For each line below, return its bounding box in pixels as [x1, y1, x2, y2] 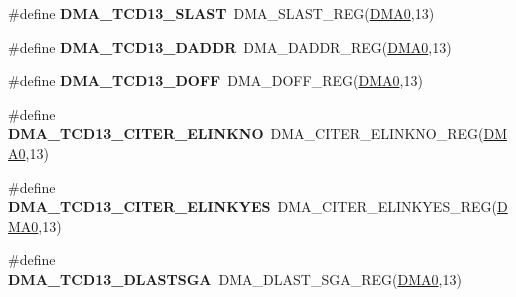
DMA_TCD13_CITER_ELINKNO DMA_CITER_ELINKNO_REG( [8, 123, 484, 144]
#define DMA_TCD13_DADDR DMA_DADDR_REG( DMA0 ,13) [8, 36, 452, 57]
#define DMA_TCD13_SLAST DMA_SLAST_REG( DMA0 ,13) [8, 3, 435, 23]
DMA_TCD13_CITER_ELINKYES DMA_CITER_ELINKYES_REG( [8, 196, 497, 217]
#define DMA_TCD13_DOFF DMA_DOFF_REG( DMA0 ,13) [8, 70, 423, 91]
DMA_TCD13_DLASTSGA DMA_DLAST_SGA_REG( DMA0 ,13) [8, 268, 462, 289]
